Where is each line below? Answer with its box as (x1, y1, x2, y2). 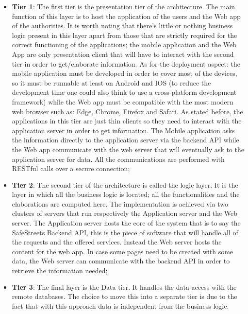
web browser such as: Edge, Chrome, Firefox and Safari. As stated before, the (12, 106, 243, 116)
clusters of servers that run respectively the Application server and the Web (12, 208, 238, 218)
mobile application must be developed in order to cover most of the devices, (12, 68, 237, 78)
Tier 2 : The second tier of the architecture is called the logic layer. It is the (12, 179, 238, 190)
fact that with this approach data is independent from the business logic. (12, 300, 229, 311)
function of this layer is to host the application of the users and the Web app (12, 11, 241, 21)
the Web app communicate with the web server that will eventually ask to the (12, 144, 244, 154)
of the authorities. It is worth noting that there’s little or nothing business (12, 20, 233, 31)
